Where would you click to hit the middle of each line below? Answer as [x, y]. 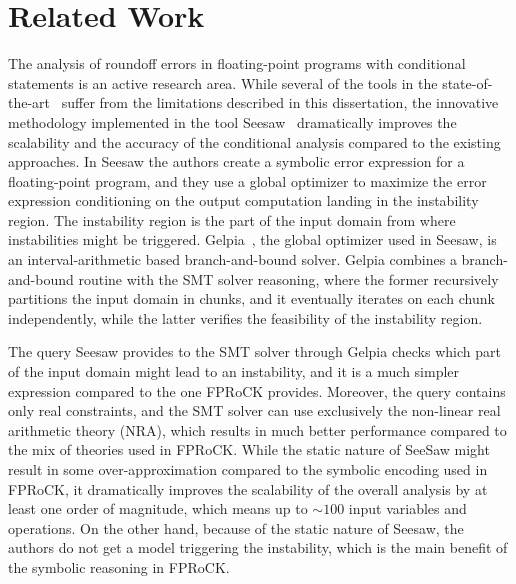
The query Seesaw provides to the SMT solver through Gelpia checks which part [254, 351]
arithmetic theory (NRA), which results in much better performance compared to [257, 429]
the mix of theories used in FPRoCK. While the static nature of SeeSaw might [249, 449]
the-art [29, 102]
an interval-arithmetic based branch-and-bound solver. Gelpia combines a [232, 259]
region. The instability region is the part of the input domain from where [232, 219]
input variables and [407, 508]
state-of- [467, 82]
